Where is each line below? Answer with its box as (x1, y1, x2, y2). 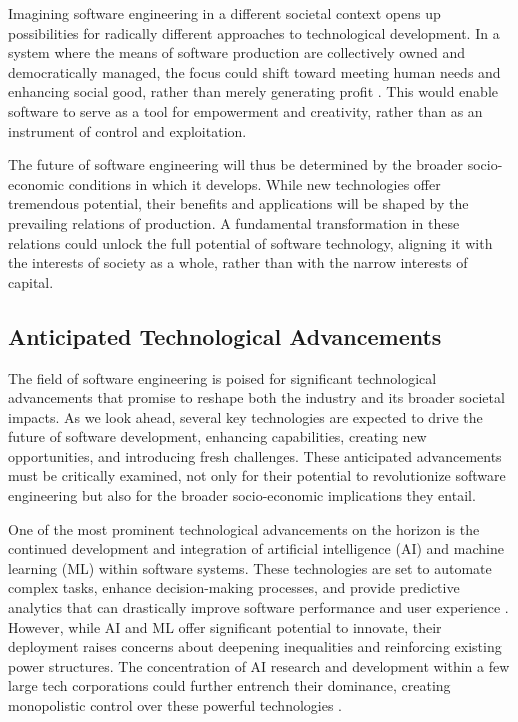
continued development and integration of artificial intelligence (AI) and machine (8, 538, 504, 559)
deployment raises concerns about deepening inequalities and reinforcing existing (8, 636, 502, 657)
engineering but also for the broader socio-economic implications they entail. (8, 485, 476, 506)
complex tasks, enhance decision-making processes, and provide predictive (8, 577, 460, 598)
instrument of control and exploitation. (8, 120, 247, 141)
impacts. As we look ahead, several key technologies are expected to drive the (8, 406, 483, 427)
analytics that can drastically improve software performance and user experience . (8, 597, 509, 618)
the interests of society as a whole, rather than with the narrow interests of (8, 252, 468, 273)
